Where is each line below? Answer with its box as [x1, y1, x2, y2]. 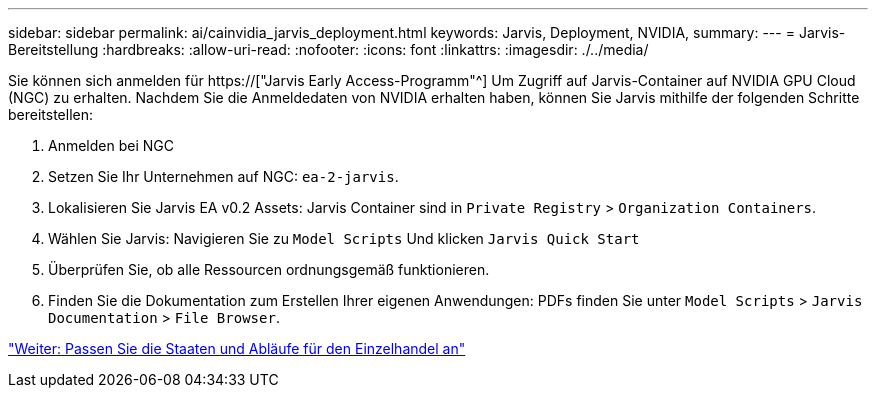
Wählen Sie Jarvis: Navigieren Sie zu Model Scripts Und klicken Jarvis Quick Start [48, 230, 640, 247]
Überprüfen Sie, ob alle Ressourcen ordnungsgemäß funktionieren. [48, 261, 490, 278]
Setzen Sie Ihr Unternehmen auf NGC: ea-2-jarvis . [48, 168, 399, 185]
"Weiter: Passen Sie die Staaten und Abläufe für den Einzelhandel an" [8, 340, 466, 357]
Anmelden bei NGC [48, 137, 174, 154]
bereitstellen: [8, 106, 94, 123]
